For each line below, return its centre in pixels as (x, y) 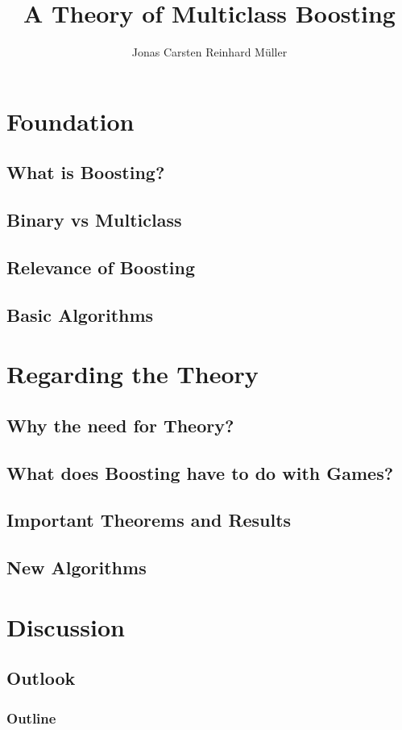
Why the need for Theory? (120, 425)
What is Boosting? (86, 172)
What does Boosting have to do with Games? (200, 472)
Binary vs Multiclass (94, 220)
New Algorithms (77, 567)
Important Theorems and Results (149, 520)
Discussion (66, 626)
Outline (31, 717)
